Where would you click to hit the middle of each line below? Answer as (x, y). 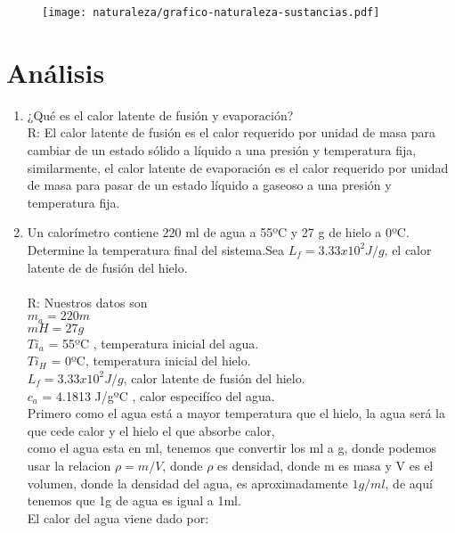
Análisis (56, 72)
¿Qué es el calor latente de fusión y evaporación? (160, 115)
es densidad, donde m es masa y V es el (325, 465)
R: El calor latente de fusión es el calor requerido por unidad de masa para (231, 132)
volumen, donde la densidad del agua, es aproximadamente (187, 483)
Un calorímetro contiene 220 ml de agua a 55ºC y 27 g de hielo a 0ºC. (218, 232)
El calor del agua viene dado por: (118, 517)
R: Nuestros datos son (87, 302)
